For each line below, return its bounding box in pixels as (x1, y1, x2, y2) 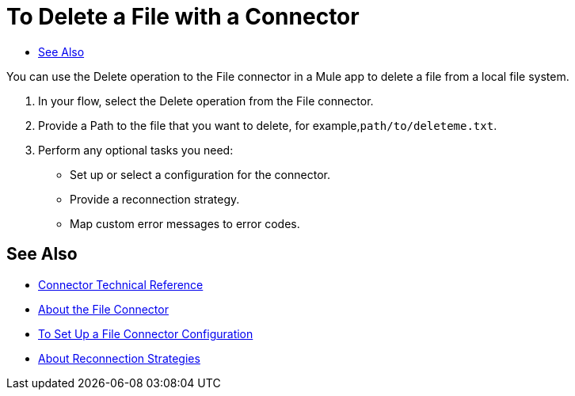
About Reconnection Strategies (38, 351, 200, 365)
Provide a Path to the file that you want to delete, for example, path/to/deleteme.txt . (38, 118, 497, 132)
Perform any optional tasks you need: (38, 143, 234, 157)
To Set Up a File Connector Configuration (38, 326, 253, 341)
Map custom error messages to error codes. (70, 216, 300, 230)
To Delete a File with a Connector (6, 3, 360, 30)
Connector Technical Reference (38, 277, 204, 291)
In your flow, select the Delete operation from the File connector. (38, 93, 374, 108)
